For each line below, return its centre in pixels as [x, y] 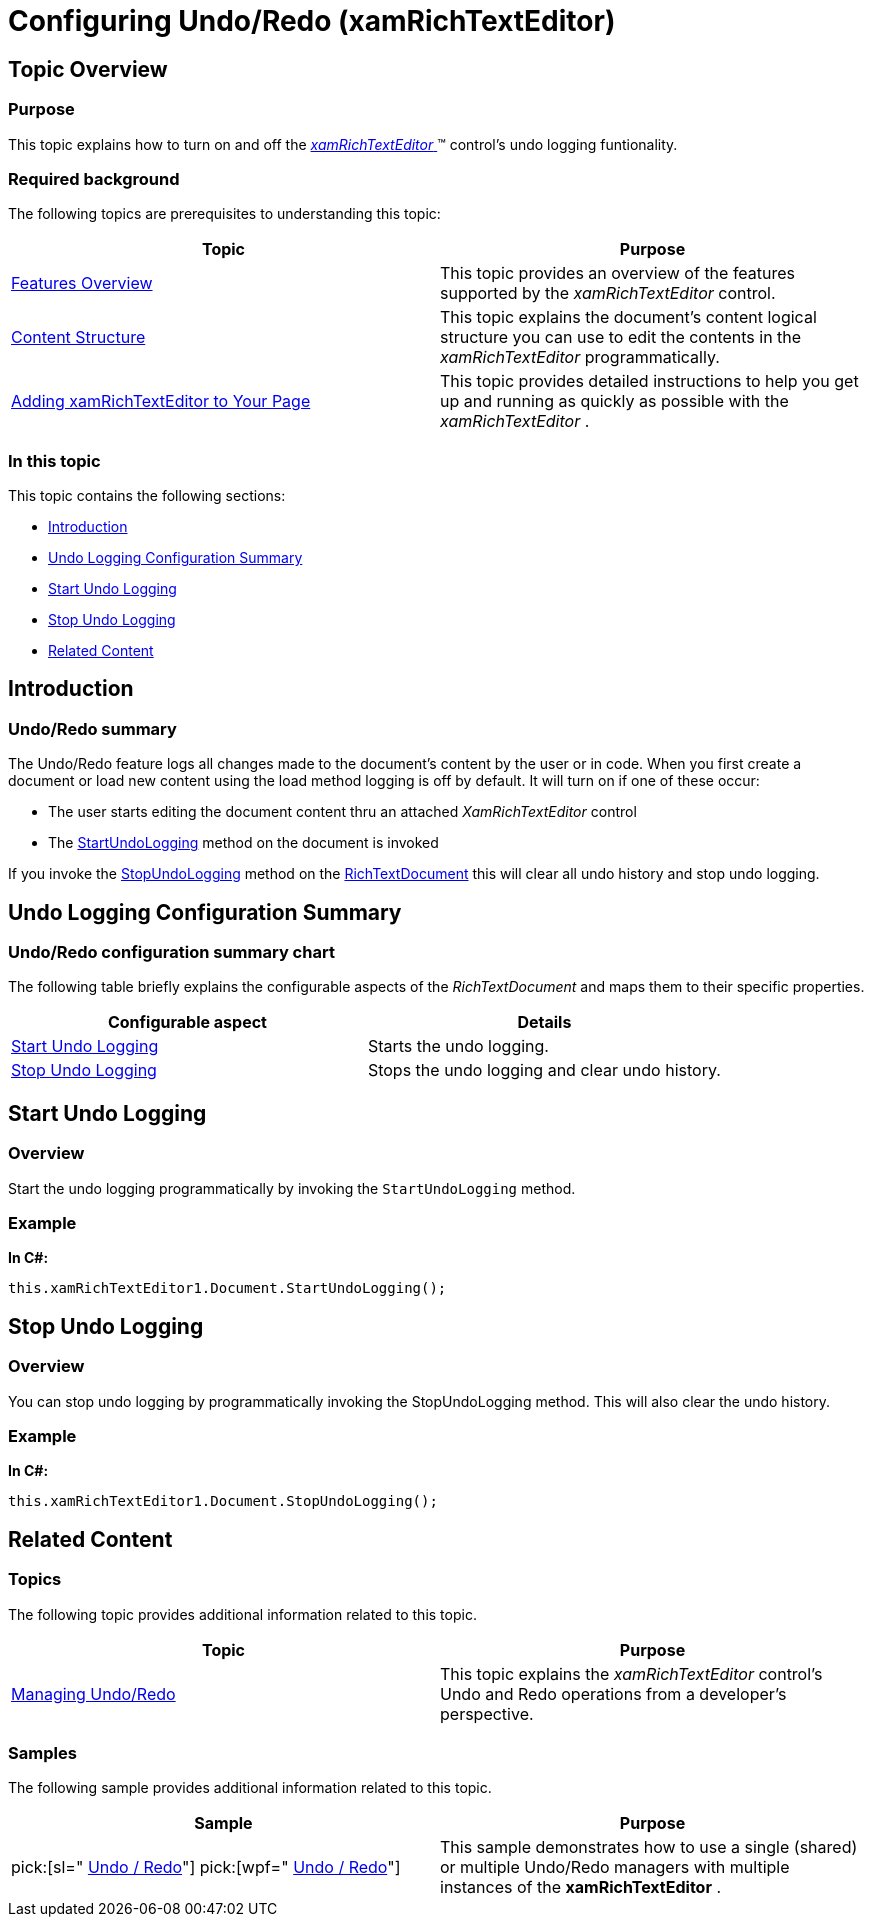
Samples [42, 1753]
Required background [94, 178]
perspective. [487, 1713]
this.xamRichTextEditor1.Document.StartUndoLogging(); [227, 1288]
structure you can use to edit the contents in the [621, 337]
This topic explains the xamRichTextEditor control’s [631, 1673]
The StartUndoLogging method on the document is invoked [243, 843]
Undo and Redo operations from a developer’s [613, 1693]
